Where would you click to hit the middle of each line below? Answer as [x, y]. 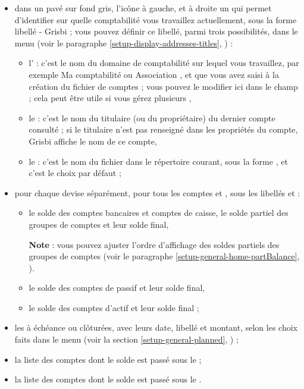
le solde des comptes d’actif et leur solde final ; [114, 307]
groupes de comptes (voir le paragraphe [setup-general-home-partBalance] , [164, 256]
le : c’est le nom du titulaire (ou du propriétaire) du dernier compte [152, 117]
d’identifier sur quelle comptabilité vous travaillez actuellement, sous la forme [156, 19]
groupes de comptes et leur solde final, [99, 224]
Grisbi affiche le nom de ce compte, [93, 141]
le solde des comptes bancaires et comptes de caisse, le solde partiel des [159, 213]
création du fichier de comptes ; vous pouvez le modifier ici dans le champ [163, 86]
